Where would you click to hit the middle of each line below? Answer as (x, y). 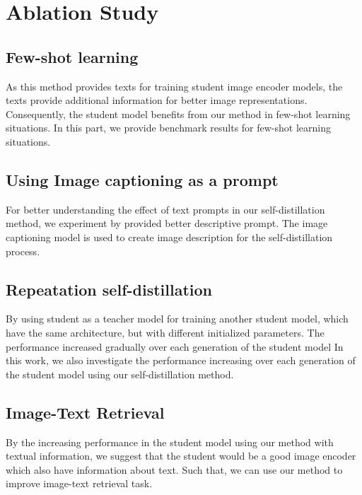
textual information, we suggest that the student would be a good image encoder (181, 456)
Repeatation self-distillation (109, 289)
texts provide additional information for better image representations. (157, 100)
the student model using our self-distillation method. (120, 374)
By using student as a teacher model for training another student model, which (177, 319)
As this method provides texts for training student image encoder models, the (174, 86)
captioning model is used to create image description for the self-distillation (169, 237)
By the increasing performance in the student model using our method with (170, 442)
